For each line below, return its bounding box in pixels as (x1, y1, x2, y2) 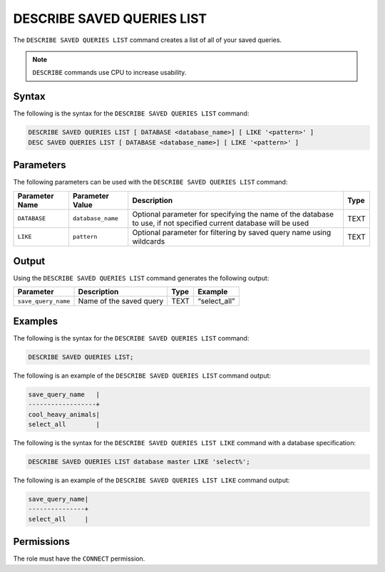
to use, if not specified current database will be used (132, 218, 309, 228)
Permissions (13, 536, 71, 548)
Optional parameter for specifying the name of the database (132, 209, 334, 219)
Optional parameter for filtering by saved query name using (132, 227, 332, 237)
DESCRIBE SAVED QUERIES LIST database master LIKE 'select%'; (28, 458, 250, 466)
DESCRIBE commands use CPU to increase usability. (32, 68, 187, 77)
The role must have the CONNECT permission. (13, 554, 145, 563)
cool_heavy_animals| (28, 410, 100, 418)
